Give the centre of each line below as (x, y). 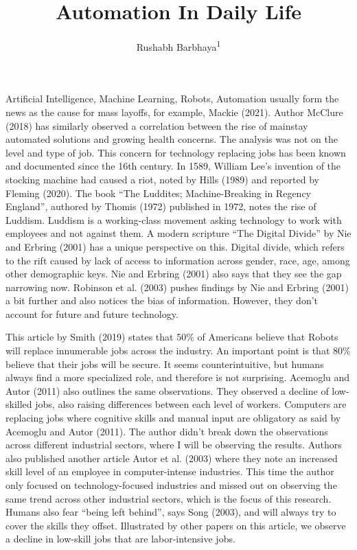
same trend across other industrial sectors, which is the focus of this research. (169, 498)
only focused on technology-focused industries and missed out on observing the (171, 485)
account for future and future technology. (92, 313)
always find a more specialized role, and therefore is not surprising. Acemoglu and (178, 377)
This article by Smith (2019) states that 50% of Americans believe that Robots (172, 337)
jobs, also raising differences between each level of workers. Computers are (191, 404)
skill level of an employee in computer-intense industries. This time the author (170, 471)
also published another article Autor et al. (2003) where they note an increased (172, 458)
